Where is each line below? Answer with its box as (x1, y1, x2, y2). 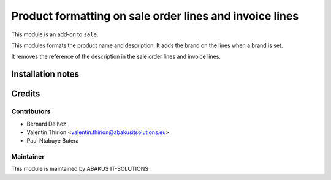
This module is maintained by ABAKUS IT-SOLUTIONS (11, 165, 148, 173)
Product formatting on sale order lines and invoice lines (11, 9, 299, 23)
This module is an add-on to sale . (11, 31, 99, 38)
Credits (11, 89, 40, 99)
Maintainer (11, 152, 45, 161)
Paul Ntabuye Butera (26, 137, 79, 144)
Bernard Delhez (26, 120, 67, 127)
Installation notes (11, 69, 80, 80)
